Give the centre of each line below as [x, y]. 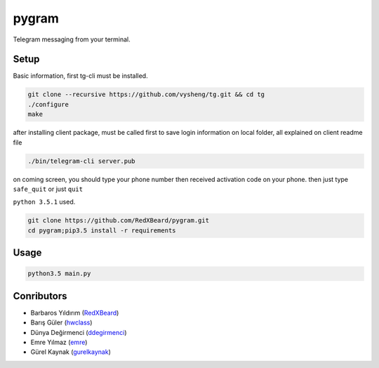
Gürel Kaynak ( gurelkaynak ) [71, 352]
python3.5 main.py [59, 274]
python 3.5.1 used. [44, 202]
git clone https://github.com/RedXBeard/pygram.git [119, 221]
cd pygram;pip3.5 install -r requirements [102, 230]
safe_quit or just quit [48, 189]
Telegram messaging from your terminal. [72, 39]
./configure [48, 104]
